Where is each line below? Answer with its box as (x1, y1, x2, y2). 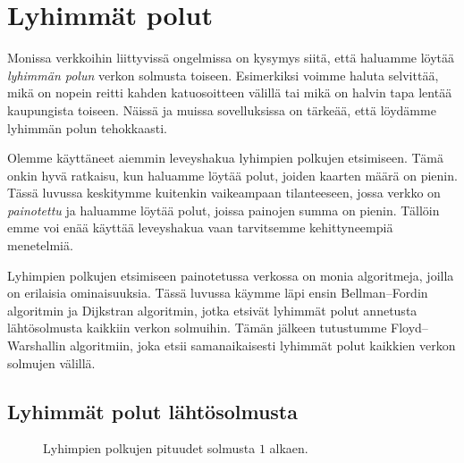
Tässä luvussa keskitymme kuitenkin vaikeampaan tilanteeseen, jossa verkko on (7, 183, 441, 202)
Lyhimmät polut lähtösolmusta (7, 397, 298, 425)
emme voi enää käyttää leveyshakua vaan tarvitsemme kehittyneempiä (7, 218, 393, 237)
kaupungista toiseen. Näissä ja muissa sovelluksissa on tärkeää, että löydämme (7, 100, 436, 119)
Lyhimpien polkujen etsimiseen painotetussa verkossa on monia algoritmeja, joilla (7, 265, 454, 284)
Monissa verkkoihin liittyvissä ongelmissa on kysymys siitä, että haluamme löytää (7, 48, 455, 67)
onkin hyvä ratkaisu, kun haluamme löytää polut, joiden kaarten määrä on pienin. (7, 165, 458, 184)
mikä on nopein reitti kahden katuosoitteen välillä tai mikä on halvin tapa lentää (7, 83, 452, 102)
